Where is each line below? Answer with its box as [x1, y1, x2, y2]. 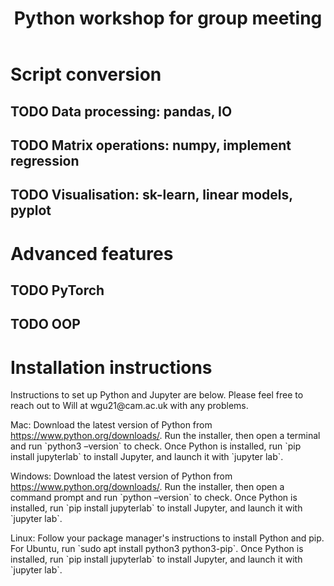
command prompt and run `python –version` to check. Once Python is [10, 492, 298, 504]
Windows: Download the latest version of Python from [10, 470, 233, 482]
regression [10, 152, 80, 169]
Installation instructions [10, 356, 213, 379]
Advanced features [10, 242, 174, 265]
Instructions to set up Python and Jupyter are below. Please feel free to [10, 389, 304, 401]
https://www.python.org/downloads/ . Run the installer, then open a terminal [10, 430, 321, 442]
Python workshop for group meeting [13, 7, 323, 30]
